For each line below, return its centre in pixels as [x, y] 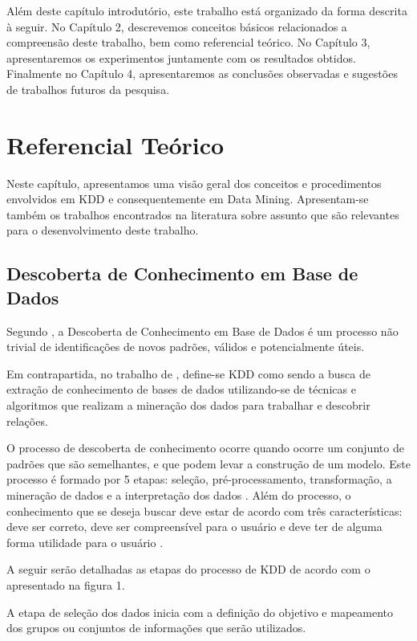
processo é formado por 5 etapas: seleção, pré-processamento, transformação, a [199, 479]
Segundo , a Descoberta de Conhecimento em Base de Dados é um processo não [202, 331]
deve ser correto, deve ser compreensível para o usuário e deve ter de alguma [194, 527]
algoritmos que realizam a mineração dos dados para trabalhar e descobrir [188, 405]
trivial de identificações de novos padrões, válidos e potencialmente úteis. [186, 347]
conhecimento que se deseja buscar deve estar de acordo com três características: [204, 510]
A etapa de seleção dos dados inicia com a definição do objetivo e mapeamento [200, 612]
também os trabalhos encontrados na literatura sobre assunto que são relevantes [203, 214]
